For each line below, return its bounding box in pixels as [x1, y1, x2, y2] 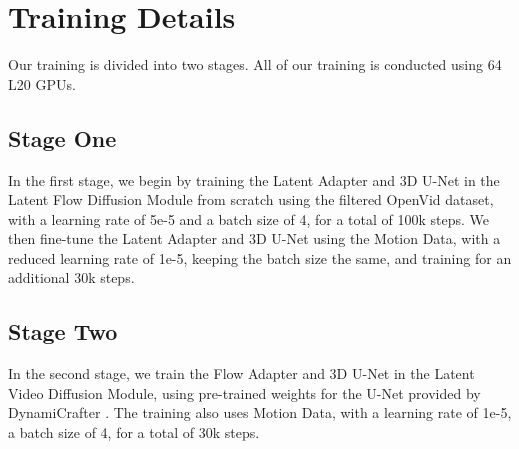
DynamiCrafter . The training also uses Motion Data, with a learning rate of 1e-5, [8, 402, 512, 423]
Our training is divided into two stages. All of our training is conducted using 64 [8, 54, 502, 75]
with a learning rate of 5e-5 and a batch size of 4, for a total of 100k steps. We [8, 208, 489, 229]
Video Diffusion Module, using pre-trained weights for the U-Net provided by [8, 382, 481, 403]
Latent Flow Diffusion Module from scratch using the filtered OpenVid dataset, [8, 189, 494, 210]
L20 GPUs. [8, 73, 76, 94]
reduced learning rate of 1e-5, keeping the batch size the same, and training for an [8, 247, 512, 268]
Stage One [8, 122, 117, 153]
